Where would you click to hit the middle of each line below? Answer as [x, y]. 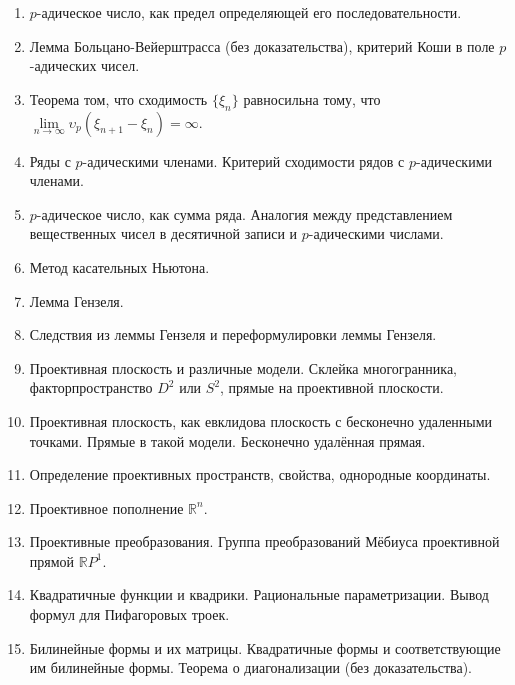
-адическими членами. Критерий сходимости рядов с [243, 160]
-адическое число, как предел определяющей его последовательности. [249, 12]
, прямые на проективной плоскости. [332, 387]
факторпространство [91, 387]
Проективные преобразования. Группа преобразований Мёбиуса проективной [264, 541]
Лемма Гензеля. [76, 300]
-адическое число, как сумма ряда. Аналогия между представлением [244, 213]
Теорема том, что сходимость [118, 98]
